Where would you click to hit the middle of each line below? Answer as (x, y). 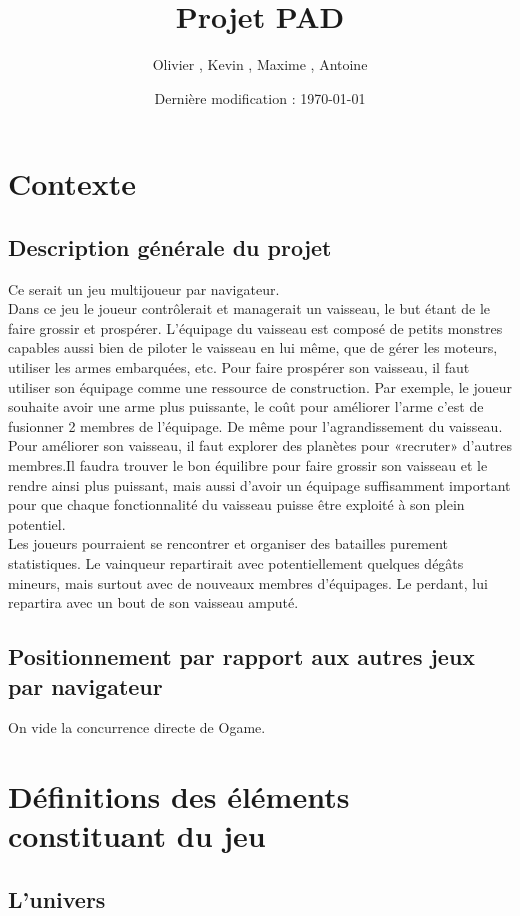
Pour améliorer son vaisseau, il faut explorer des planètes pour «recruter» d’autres (260, 445)
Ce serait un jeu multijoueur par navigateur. (144, 288)
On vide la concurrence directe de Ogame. (137, 727)
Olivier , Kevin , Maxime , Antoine (260, 64)
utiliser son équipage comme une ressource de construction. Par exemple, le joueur (260, 386)
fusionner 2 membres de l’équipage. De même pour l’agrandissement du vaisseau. (255, 425)
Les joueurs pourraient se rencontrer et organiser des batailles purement (228, 543)
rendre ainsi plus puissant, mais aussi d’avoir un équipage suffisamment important (259, 484)
